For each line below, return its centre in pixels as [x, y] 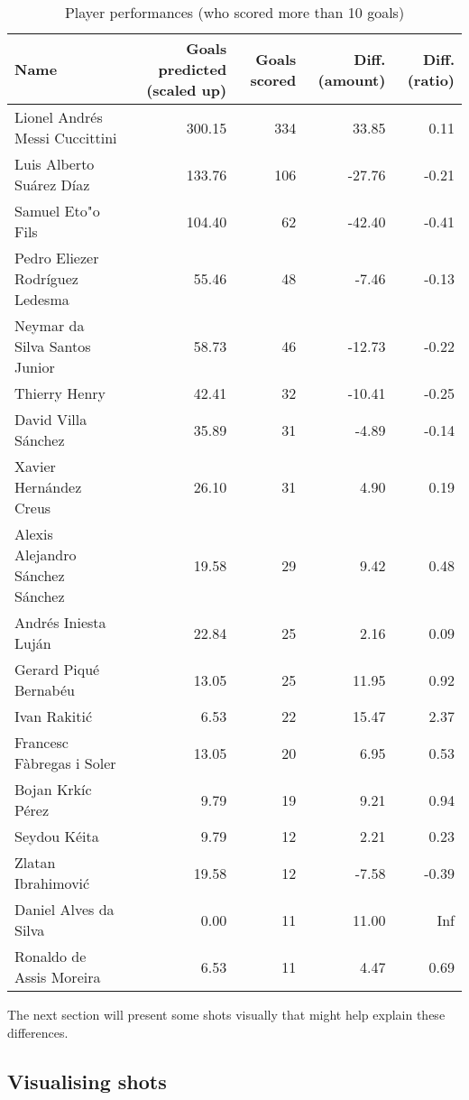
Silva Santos [53, 346]
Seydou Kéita [57, 836]
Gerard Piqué [57, 669]
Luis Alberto [55, 164]
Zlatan [35, 862]
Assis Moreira [58, 977]
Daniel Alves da [64, 909]
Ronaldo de [51, 956]
